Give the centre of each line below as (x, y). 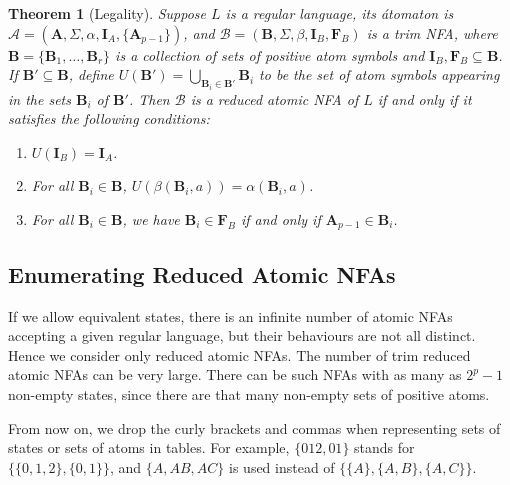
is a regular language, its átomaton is (339, 13)
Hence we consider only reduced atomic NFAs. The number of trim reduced (239, 354)
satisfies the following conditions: (109, 118)
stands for (384, 447)
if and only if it (424, 98)
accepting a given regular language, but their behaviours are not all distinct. (242, 335)
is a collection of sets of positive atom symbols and (270, 54)
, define (91, 74)
